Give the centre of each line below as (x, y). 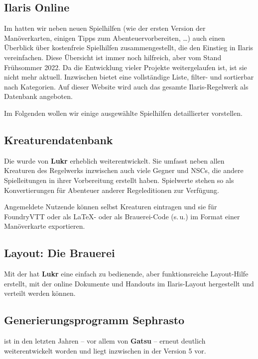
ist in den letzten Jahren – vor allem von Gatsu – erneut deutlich (105, 341)
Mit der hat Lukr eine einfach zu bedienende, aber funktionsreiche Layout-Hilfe (126, 274)
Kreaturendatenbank (59, 139)
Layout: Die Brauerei (60, 253)
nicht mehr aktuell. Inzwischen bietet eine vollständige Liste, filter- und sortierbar (129, 77)
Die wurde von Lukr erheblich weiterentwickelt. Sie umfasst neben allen (114, 160)
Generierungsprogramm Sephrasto (94, 320)
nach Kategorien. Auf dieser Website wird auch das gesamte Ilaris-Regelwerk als (126, 86)
